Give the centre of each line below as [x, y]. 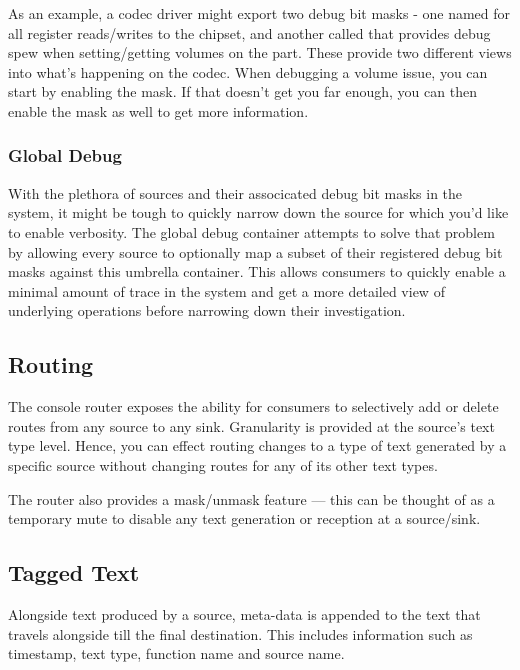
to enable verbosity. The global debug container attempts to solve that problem [251, 231]
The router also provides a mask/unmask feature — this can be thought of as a [251, 498]
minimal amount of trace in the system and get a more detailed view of [226, 290]
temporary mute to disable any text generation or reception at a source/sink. [244, 518]
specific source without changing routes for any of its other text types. [223, 464]
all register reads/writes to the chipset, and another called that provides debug [249, 32]
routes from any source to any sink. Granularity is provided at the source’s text [251, 425]
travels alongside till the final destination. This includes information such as [240, 633]
